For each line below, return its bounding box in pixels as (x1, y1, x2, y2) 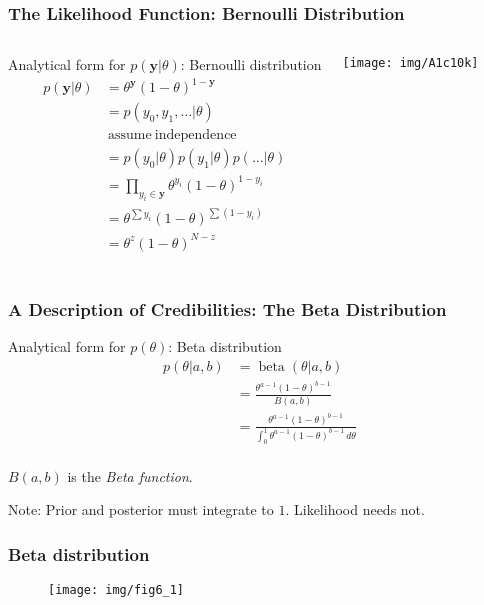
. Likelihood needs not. (285, 499, 425, 520)
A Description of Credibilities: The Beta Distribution (8, 296, 447, 321)
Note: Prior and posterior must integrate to (8, 499, 274, 520)
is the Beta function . (67, 465, 193, 486)
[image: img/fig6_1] (48, 582, 185, 597)
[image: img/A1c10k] (342, 56, 479, 71)
